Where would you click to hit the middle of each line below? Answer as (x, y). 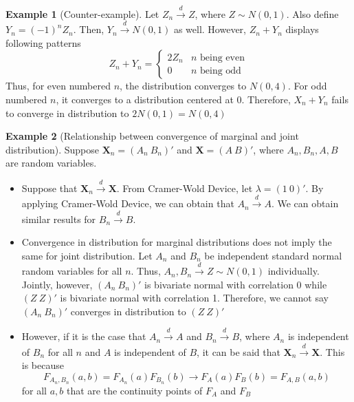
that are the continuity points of (135, 390)
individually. (294, 271)
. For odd (307, 86)
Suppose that (49, 188)
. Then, (89, 29)
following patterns (43, 42)
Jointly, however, (57, 284)
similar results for (59, 219)
